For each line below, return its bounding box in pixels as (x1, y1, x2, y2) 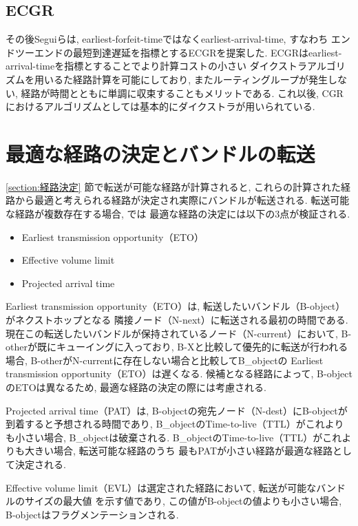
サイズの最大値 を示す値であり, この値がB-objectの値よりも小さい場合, (24, 494, 342, 508)
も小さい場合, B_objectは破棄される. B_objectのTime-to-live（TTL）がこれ (6, 430, 342, 444)
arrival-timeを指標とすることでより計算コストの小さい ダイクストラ (6, 59, 308, 73)
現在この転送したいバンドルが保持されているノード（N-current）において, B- (6, 326, 352, 340)
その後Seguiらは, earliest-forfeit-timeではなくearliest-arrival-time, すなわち (6, 32, 328, 46)
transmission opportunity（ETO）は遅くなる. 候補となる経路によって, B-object (6, 366, 352, 381)
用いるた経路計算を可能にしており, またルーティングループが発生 (34, 72, 328, 86)
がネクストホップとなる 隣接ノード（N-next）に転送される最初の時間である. (6, 313, 348, 327)
